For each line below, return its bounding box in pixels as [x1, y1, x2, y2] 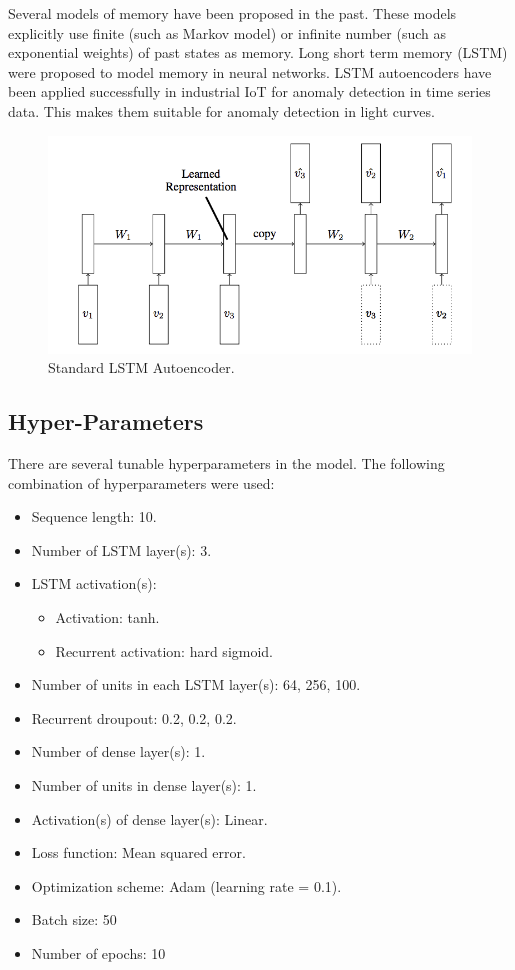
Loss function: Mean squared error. [31, 842, 246, 863]
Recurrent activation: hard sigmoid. [55, 640, 273, 661]
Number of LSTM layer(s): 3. [31, 539, 212, 560]
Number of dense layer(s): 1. [31, 741, 206, 762]
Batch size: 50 [31, 909, 117, 930]
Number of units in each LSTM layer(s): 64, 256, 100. [31, 674, 361, 695]
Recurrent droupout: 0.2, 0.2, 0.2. [31, 707, 237, 728]
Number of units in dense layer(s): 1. [31, 775, 257, 795]
